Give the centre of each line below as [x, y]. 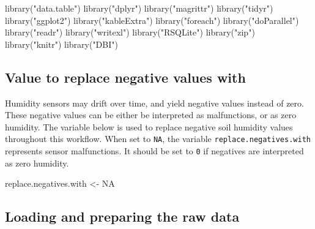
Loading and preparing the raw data [122, 216]
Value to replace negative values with [125, 77]
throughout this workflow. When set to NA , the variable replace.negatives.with [158, 139]
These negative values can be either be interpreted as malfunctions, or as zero [151, 115]
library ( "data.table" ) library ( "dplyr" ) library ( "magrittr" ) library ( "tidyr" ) [139, 8]
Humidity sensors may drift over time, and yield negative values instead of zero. [154, 103]
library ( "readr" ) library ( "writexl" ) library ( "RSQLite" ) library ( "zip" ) [130, 32]
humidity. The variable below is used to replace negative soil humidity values [149, 126]
